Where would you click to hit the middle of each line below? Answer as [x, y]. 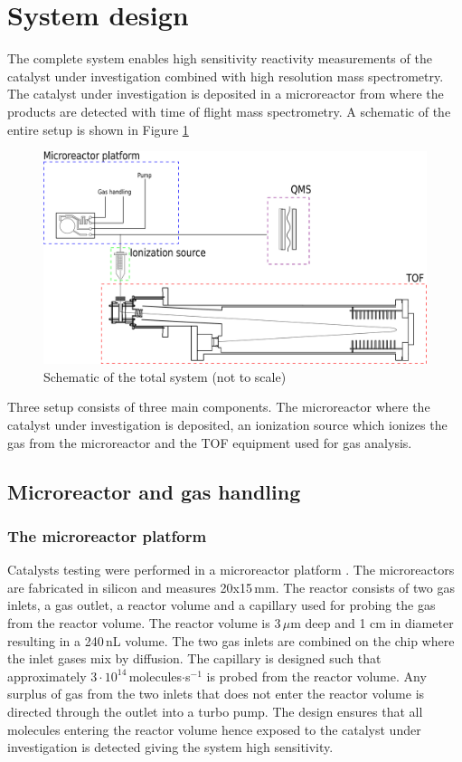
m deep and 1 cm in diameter [372, 623]
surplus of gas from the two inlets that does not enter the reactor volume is [216, 694]
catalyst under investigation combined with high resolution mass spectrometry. [226, 76]
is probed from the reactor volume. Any [316, 676]
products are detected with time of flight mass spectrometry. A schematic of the [229, 111]
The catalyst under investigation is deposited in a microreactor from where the [226, 94]
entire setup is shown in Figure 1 [98, 129]
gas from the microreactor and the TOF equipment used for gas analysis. [210, 442]
